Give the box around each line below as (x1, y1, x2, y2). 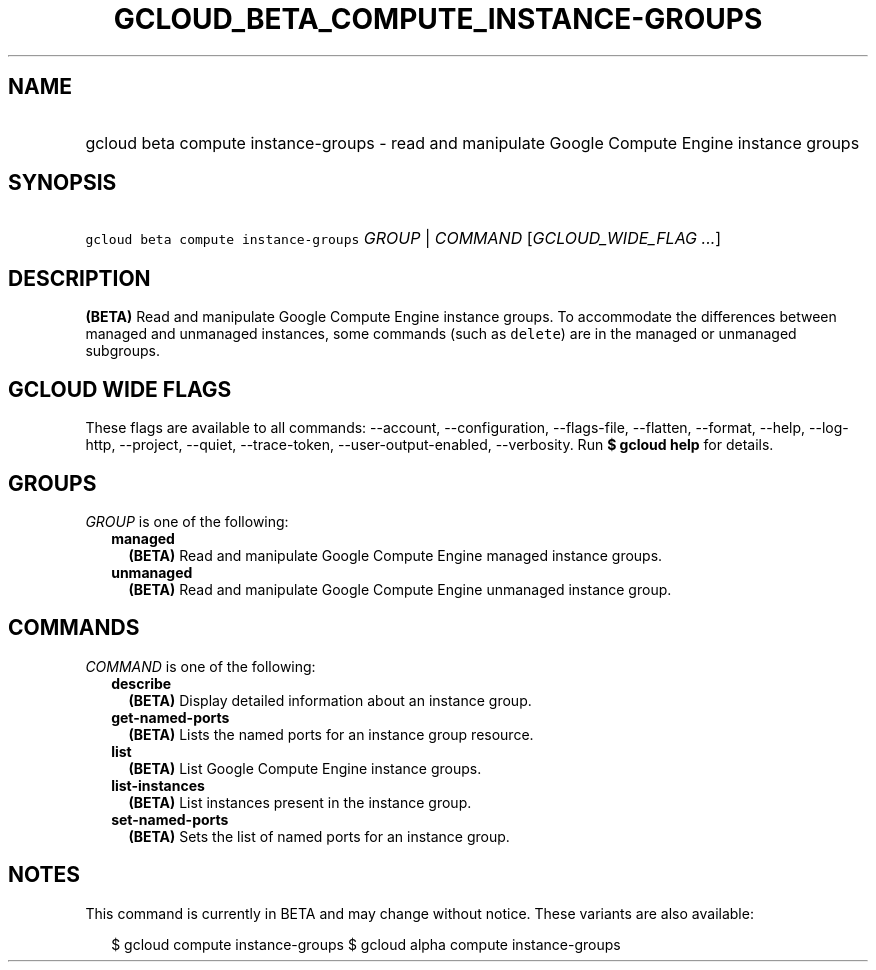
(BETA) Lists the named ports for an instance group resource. (128, 725, 534, 743)
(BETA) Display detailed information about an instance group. (128, 691, 532, 709)
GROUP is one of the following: (85, 512, 289, 530)
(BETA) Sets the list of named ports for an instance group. (128, 827, 510, 845)
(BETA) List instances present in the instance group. (128, 793, 472, 811)
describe (111, 674, 172, 692)
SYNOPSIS (8, 170, 117, 196)
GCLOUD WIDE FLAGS (8, 376, 232, 402)
